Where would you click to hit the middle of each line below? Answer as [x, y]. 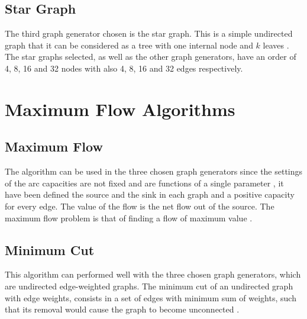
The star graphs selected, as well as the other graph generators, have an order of [151, 57]
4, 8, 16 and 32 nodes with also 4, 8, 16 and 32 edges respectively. [124, 68]
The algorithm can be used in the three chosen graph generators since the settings [154, 171]
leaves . [276, 45]
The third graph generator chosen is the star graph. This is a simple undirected [149, 33]
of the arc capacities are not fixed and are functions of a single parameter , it [144, 183]
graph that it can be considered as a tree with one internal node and [129, 45]
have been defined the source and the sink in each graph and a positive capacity [150, 194]
